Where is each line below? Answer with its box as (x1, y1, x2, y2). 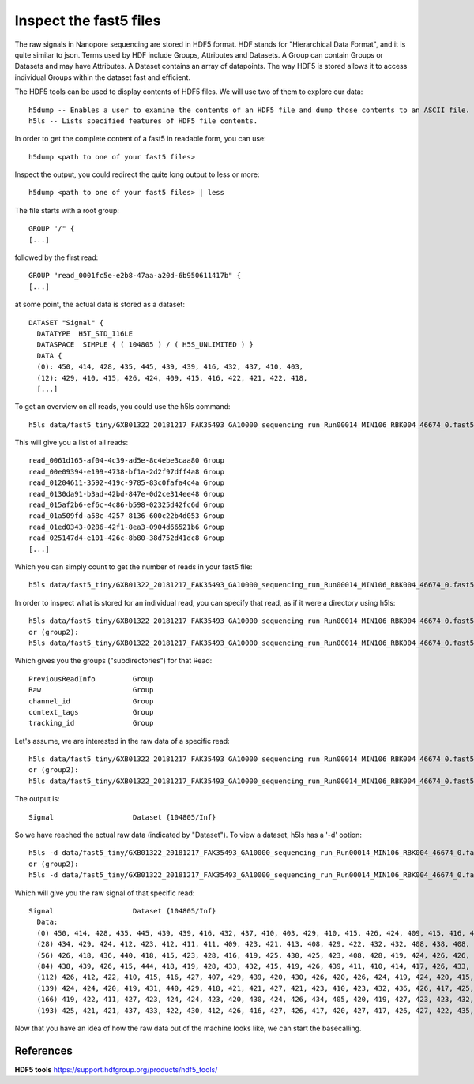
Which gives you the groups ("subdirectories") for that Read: (14, 656, 213, 666)
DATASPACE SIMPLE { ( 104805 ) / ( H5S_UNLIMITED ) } (36, 340, 254, 349)
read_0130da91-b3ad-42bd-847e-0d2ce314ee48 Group (28, 489, 225, 498)
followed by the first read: (14, 253, 99, 262)
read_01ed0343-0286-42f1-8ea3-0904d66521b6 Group (28, 522, 225, 531)
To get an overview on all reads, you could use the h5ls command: (14, 402, 231, 411)
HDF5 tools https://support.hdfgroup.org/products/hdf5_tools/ (14, 1064, 218, 1074)
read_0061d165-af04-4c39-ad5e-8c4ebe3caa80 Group (28, 456, 225, 465)
